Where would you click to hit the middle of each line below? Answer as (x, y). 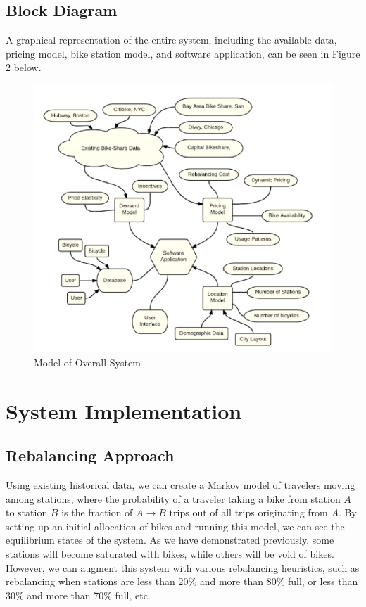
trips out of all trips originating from (248, 512)
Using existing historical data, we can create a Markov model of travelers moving (181, 485)
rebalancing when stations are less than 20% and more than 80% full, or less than (182, 581)
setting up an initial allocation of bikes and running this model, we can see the (175, 526)
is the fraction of (97, 512)
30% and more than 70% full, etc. (78, 595)
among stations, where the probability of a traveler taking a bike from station (173, 498)
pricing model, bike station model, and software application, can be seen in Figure (183, 53)
